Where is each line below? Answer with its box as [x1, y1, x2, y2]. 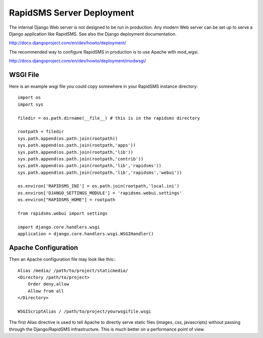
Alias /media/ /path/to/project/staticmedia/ [18, 268, 129, 273]
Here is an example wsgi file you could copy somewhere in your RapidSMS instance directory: [9, 83, 198, 90]
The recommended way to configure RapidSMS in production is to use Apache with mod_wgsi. [9, 49, 199, 55]
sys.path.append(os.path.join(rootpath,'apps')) [18, 143, 136, 148]
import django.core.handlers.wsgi [18, 224, 100, 230]
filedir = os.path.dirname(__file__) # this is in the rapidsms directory [18, 115, 200, 121]
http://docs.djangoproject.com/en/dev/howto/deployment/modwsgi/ [9, 58, 146, 64]
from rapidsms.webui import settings [18, 211, 108, 216]
